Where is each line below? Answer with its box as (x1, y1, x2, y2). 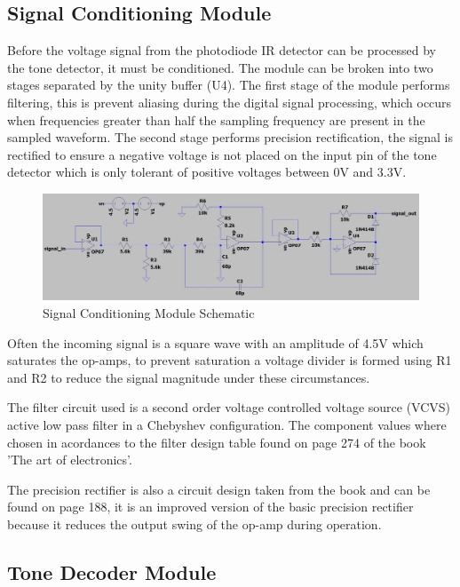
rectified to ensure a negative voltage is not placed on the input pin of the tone (7, 145, 437, 163)
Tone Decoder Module (7, 558, 217, 585)
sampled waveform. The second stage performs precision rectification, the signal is (7, 128, 453, 147)
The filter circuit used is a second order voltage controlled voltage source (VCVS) (7, 398, 451, 416)
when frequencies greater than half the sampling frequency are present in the (7, 110, 425, 129)
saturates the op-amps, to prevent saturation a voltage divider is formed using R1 (7, 351, 452, 369)
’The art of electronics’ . (7, 450, 132, 469)
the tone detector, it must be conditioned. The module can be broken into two (7, 58, 433, 76)
